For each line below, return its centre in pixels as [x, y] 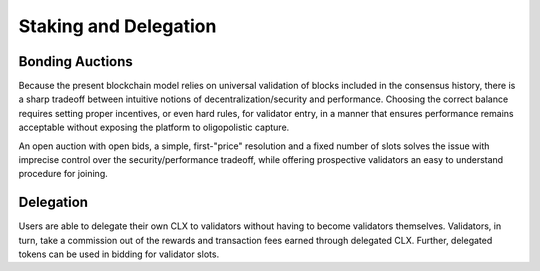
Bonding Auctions [76, 61]
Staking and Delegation [117, 26]
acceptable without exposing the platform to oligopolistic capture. [154, 127]
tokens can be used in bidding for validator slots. [119, 254]
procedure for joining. [63, 174]
